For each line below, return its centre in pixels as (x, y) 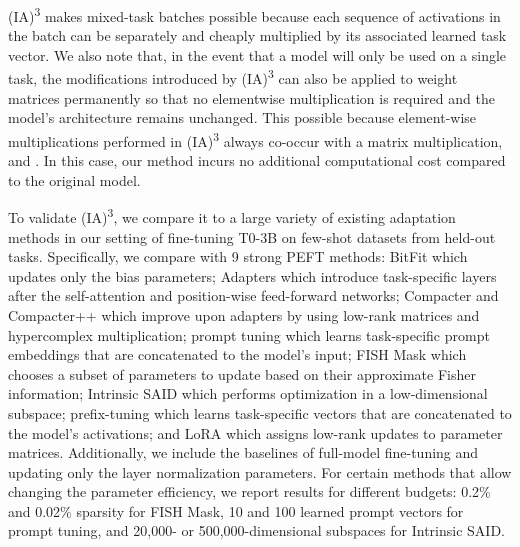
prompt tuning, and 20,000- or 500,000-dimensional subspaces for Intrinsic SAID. (256, 530)
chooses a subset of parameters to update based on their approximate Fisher (242, 373)
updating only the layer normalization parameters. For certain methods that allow (260, 471)
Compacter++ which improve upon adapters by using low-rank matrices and (244, 314)
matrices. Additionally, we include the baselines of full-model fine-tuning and (243, 452)
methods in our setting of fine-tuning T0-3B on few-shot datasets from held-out (252, 236)
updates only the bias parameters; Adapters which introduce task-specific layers (252, 275)
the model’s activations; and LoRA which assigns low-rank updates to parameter (255, 432)
